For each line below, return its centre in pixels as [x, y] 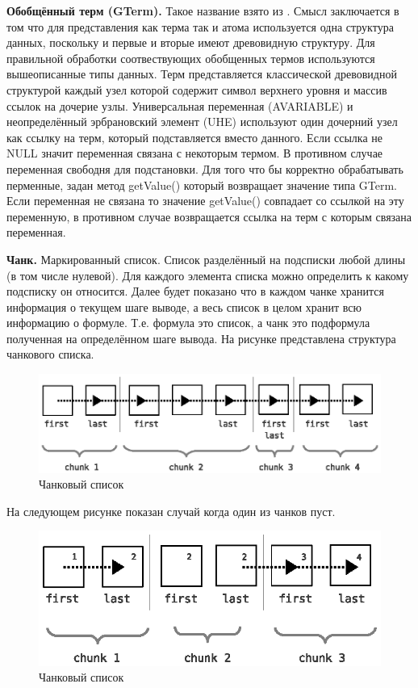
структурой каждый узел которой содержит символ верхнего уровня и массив [197, 89]
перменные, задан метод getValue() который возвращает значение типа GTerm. [202, 185]
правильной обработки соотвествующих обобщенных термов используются [191, 58]
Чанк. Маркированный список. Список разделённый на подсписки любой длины [206, 259]
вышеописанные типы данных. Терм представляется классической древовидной [202, 74]
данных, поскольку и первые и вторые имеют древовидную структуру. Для [191, 42]
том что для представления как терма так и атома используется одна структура [200, 26]
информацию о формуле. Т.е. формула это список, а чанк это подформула [188, 323]
